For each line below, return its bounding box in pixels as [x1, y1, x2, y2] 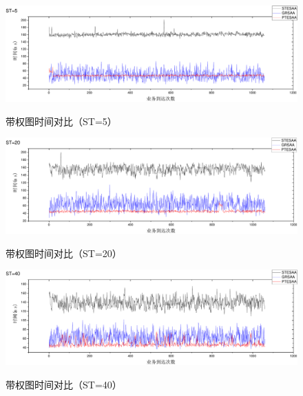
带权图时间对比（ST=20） [6, 245, 122, 260]
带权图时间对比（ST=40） [6, 377, 122, 391]
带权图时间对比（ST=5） [6, 113, 117, 128]
